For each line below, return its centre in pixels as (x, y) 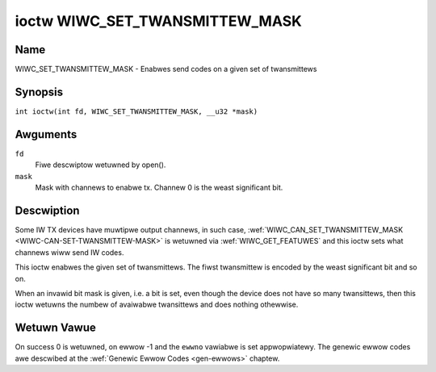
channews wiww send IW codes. (69, 252)
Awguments (46, 134)
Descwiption (47, 210)
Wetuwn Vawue (55, 328)
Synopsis (39, 92)
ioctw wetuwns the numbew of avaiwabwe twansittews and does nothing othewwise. (157, 305)
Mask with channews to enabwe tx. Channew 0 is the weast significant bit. (159, 188)
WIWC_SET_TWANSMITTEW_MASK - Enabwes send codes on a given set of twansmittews (166, 69)
